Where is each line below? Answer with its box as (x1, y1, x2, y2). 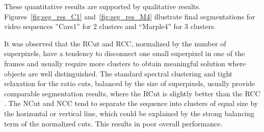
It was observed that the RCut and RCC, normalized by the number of (4, 38, 226, 48)
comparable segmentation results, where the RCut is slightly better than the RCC (4, 88, 260, 98)
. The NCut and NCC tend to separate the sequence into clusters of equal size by (4, 98, 258, 109)
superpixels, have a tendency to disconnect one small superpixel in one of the (4, 48, 245, 59)
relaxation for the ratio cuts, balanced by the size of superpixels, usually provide (4, 78, 255, 89)
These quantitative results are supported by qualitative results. (4, 1, 201, 11)
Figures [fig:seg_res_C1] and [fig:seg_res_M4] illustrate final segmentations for (4, 11, 255, 21)
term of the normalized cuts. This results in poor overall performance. (4, 118, 223, 128)
